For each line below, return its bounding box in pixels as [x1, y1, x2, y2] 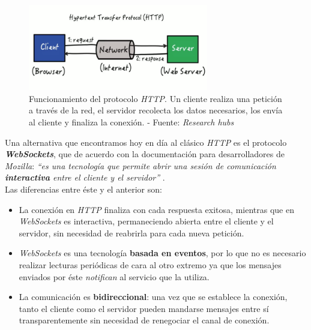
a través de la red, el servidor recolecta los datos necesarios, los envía [29, 104, 283, 116]
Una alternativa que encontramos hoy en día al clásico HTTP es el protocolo [5, 136, 287, 148]
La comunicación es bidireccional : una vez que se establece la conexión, [19, 290, 288, 303]
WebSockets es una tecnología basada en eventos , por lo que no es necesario [19, 247, 306, 259]
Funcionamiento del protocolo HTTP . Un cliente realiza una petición [29, 92, 282, 104]
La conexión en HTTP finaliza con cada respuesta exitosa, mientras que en [19, 203, 294, 215]
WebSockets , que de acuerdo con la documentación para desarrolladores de [5, 148, 285, 160]
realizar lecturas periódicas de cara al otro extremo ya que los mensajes [19, 259, 282, 271]
